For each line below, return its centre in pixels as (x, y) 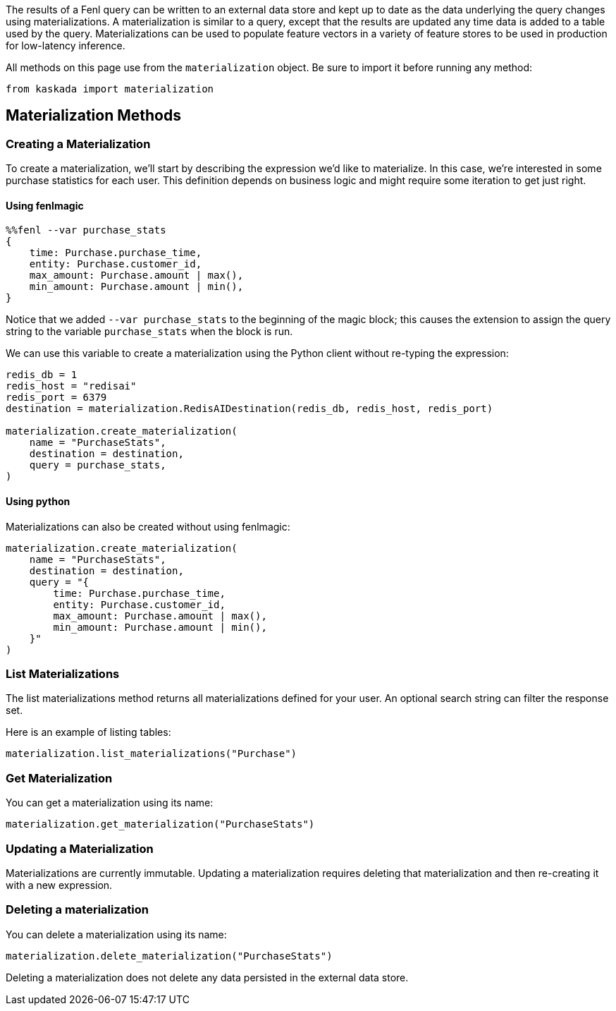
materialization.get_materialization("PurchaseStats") (160, 824)
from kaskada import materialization (110, 89)
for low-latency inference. (66, 46)
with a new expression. (59, 885)
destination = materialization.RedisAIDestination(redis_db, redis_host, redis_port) (250, 409)
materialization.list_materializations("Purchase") (152, 754)
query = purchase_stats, (98, 465)
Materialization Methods (93, 116)
